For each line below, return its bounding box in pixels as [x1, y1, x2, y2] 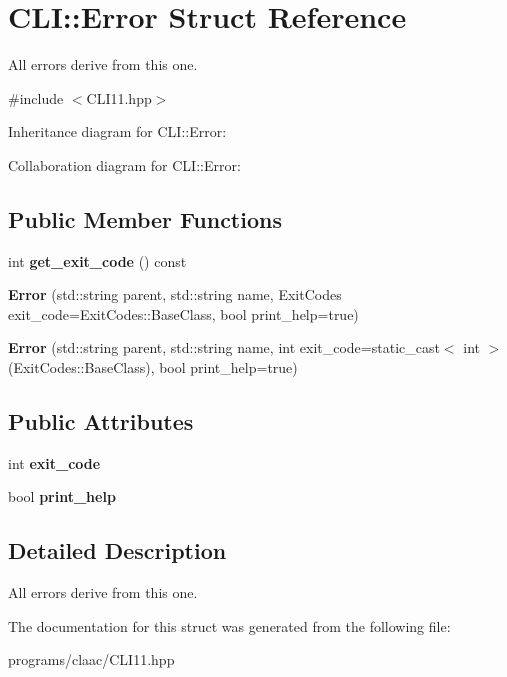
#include [8, 87, 64, 108]
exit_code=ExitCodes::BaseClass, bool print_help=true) [8, 303, 359, 324]
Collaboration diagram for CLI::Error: [8, 154, 241, 175]
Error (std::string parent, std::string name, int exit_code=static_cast [8, 337, 440, 358]
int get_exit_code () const [8, 250, 187, 271]
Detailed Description [8, 535, 227, 566]
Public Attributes [8, 406, 194, 437]
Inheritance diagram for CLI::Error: [8, 121, 227, 142]
